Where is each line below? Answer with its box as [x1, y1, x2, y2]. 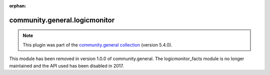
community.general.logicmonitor [9, 15, 115, 24]
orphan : [9, 3, 26, 8]
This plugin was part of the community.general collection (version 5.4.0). [22, 41, 172, 47]
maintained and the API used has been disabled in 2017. [9, 62, 124, 68]
